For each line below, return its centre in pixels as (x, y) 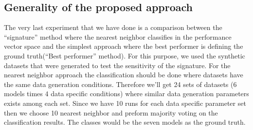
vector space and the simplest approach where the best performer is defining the (124, 46)
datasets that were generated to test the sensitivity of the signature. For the (117, 65)
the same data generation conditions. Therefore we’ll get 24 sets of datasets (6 (120, 84)
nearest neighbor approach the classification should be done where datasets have (124, 75)
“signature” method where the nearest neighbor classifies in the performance (118, 36)
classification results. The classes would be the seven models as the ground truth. (125, 122)
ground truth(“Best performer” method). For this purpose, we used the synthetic (125, 55)
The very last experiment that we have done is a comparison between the (113, 27)
